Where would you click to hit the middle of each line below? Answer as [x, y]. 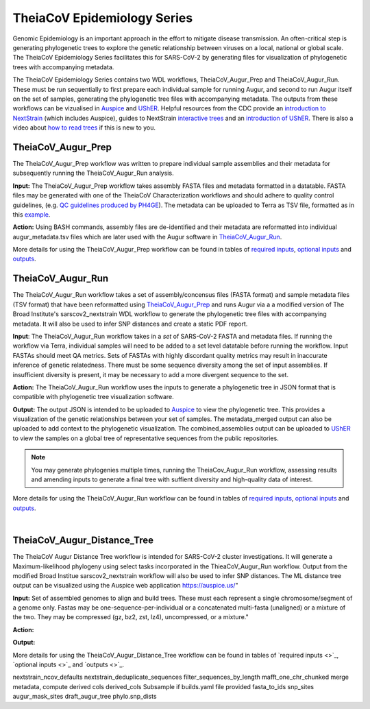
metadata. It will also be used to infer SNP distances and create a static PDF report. [130, 324]
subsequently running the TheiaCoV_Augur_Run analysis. [93, 173]
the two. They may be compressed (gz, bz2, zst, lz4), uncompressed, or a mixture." [131, 617]
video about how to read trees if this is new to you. [84, 128]
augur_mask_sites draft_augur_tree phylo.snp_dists [85, 697]
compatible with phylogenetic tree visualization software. [93, 397]
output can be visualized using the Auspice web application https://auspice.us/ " [126, 586]
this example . [32, 214]
